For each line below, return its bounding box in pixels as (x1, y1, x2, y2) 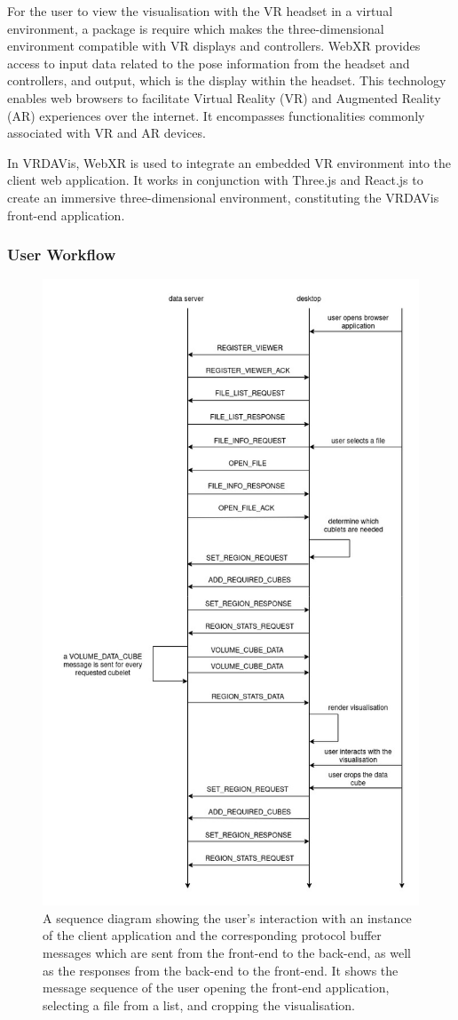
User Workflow (7, 243, 116, 266)
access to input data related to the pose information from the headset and (7, 53, 410, 72)
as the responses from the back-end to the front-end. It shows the (43, 960, 399, 979)
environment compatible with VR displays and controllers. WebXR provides (7, 36, 421, 55)
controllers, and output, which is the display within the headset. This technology (7, 71, 446, 90)
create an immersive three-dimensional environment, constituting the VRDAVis (7, 187, 439, 206)
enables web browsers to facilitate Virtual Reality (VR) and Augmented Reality (7, 88, 441, 107)
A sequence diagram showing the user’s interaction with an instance (43, 908, 412, 927)
